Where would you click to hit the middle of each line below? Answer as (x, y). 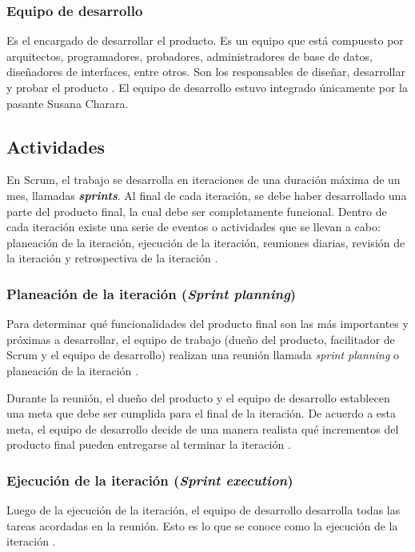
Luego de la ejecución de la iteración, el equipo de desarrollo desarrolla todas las (204, 510)
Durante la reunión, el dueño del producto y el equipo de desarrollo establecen (198, 397)
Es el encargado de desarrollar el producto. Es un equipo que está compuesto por (205, 40)
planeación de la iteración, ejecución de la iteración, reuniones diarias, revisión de (206, 242)
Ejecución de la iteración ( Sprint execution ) (150, 480)
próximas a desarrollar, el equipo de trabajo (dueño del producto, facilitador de (201, 339)
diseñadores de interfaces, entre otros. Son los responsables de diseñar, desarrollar (206, 72)
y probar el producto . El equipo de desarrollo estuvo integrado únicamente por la (207, 87)
